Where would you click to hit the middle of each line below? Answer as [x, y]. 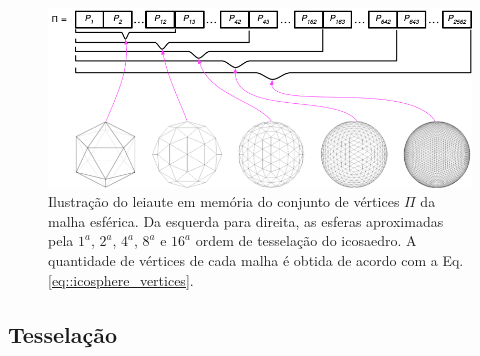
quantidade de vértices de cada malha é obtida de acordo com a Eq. [256, 260]
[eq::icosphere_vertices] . [121, 279]
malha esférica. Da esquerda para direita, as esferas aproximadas [246, 220]
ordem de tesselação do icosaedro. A [306, 240]
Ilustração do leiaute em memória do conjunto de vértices [224, 201]
